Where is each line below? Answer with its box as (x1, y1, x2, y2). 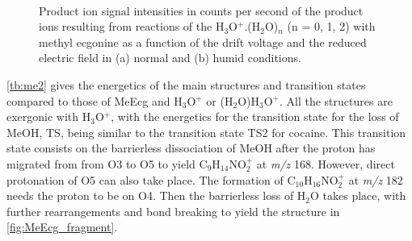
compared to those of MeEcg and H (6, 92, 183, 109)
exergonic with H (6, 108, 91, 125)
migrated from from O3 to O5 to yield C (6, 155, 208, 172)
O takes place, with (310, 187, 406, 204)
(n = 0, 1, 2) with (287, 18, 376, 35)
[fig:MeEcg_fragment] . (6, 218, 118, 235)
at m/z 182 (348, 171, 403, 188)
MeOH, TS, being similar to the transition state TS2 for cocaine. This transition (6, 123, 406, 140)
